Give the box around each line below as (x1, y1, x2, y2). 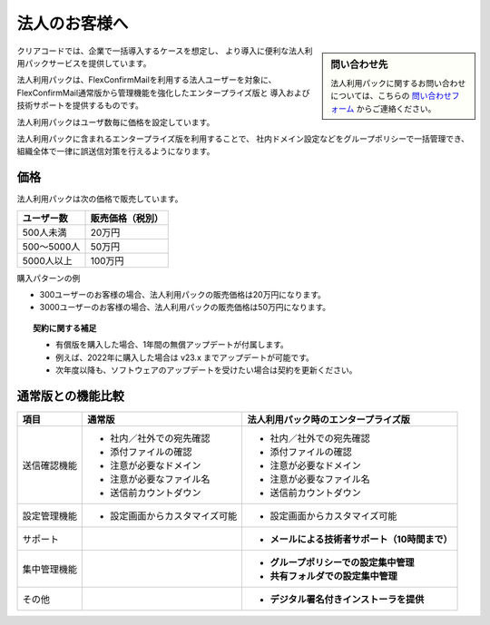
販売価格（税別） (90, 211, 163, 224)
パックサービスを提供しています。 (24, 57, 152, 68)
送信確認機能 (22, 459, 77, 472)
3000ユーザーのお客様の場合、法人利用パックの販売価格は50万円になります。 (39, 302, 331, 313)
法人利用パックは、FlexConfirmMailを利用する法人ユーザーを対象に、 (16, 74, 277, 85)
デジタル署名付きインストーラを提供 (269, 592, 425, 605)
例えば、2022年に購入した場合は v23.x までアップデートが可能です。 (55, 352, 315, 363)
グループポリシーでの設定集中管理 (269, 556, 415, 569)
